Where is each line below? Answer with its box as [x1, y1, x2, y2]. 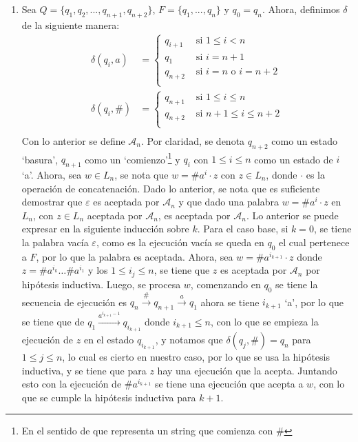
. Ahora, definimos [262, 2, 340, 16]
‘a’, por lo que [284, 294, 344, 309]
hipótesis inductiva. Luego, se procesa [21, 277, 181, 291]
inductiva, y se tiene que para [21, 363, 147, 377]
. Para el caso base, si [197, 221, 288, 236]
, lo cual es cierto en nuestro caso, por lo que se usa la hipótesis [62, 349, 330, 363]
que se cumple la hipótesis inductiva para [21, 390, 196, 404]
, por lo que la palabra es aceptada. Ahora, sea [36, 249, 233, 263]
